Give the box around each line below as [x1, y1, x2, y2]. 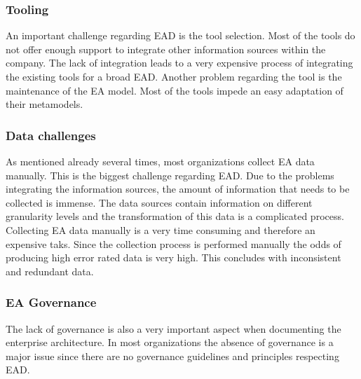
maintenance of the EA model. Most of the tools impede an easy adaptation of [6, 83, 343, 97]
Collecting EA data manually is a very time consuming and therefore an [6, 222, 315, 237]
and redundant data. [6, 263, 94, 278]
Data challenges [6, 126, 96, 144]
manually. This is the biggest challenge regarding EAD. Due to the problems [6, 167, 334, 182]
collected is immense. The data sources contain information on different [6, 195, 313, 209]
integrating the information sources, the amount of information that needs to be [6, 181, 350, 196]
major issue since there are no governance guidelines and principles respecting [6, 348, 339, 363]
